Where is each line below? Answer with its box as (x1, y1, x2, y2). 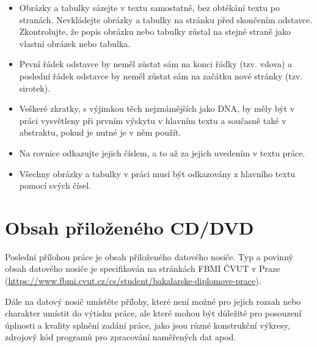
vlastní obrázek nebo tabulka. (19, 37, 131, 49)
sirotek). (19, 81, 51, 94)
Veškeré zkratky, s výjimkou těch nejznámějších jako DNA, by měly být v (19, 102, 295, 115)
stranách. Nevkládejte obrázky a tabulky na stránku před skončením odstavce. (19, 13, 313, 26)
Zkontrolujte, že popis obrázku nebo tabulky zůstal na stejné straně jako (19, 25, 291, 38)
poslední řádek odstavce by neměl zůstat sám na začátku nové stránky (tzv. (19, 69, 303, 82)
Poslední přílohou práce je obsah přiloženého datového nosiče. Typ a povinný (5, 250, 293, 263)
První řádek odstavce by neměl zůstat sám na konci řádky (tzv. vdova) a (19, 57, 292, 70)
